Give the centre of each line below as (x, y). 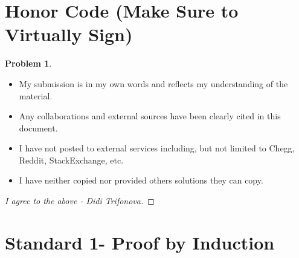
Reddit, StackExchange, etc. (71, 160)
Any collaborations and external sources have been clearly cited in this (150, 116)
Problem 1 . (28, 63)
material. (36, 95)
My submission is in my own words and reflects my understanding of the (153, 83)
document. (38, 127)
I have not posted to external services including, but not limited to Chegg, (157, 148)
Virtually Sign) (69, 34)
